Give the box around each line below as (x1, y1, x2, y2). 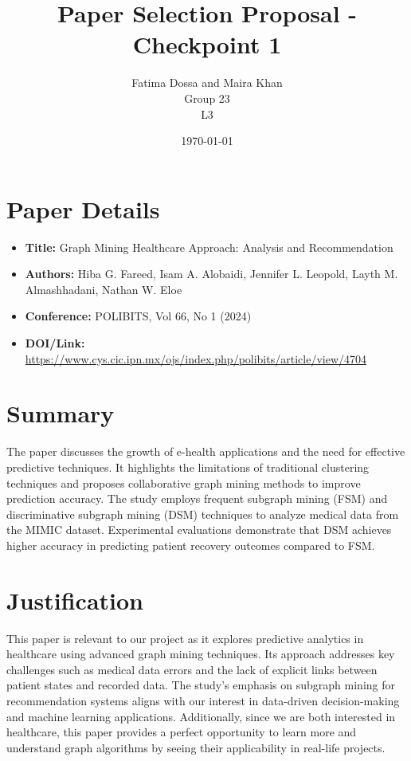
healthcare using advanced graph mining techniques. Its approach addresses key (6, 645, 395, 662)
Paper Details (6, 192, 160, 225)
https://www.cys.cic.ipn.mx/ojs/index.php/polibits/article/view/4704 (25, 350, 366, 367)
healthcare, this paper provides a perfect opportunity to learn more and (6, 724, 357, 740)
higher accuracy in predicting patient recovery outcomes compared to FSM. (6, 536, 375, 553)
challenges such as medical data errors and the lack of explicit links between (6, 661, 378, 677)
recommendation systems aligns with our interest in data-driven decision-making (6, 692, 400, 708)
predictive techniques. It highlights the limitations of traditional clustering (6, 458, 370, 475)
